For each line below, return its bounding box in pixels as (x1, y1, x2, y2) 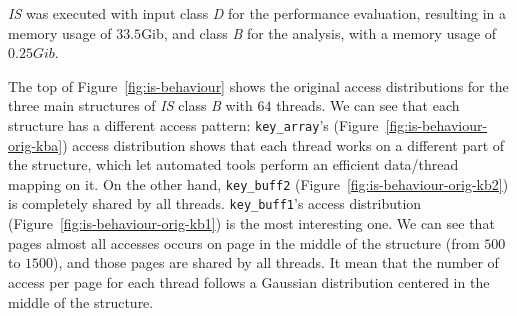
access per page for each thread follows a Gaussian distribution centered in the (8, 271, 490, 292)
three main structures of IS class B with (8, 95, 253, 116)
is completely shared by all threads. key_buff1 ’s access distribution (8, 193, 422, 214)
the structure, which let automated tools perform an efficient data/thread (8, 154, 459, 175)
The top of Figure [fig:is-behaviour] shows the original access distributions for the (8, 75, 509, 96)
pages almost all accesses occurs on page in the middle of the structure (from (8, 232, 480, 253)
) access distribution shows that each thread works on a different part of (62, 134, 505, 155)
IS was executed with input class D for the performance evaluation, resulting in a (8, 3, 506, 23)
